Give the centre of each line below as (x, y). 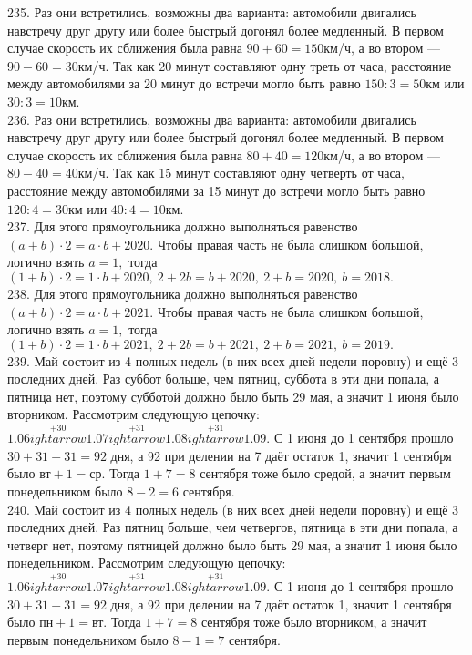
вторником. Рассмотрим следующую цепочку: (133, 414)
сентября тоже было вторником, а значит (314, 622)
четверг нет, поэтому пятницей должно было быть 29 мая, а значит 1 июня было (232, 544)
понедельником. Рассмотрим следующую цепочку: (147, 563)
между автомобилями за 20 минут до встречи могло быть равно (184, 83)
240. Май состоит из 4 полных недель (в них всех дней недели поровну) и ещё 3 (233, 509)
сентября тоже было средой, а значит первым (325, 473)
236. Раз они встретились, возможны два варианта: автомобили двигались (212, 119)
